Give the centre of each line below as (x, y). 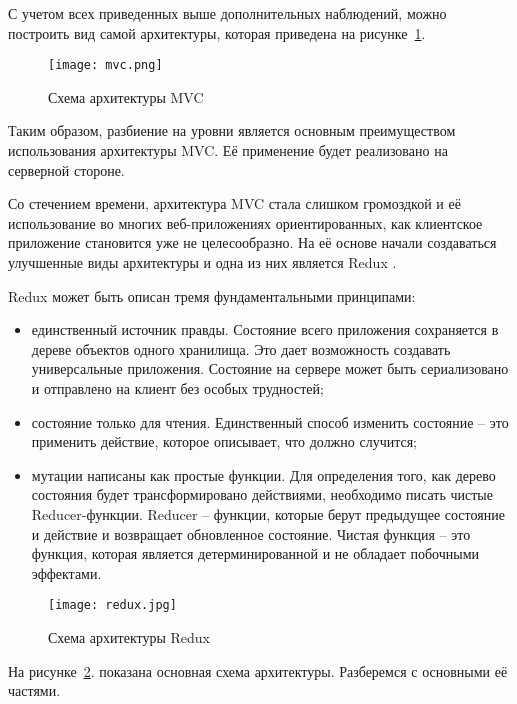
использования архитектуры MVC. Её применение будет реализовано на (228, 150)
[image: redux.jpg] (112, 605)
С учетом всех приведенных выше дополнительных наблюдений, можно (227, 13)
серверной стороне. (66, 169)
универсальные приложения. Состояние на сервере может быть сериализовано (270, 368)
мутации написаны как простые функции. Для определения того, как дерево (263, 474)
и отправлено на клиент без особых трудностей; (177, 387)
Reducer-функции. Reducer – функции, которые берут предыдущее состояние (268, 513)
